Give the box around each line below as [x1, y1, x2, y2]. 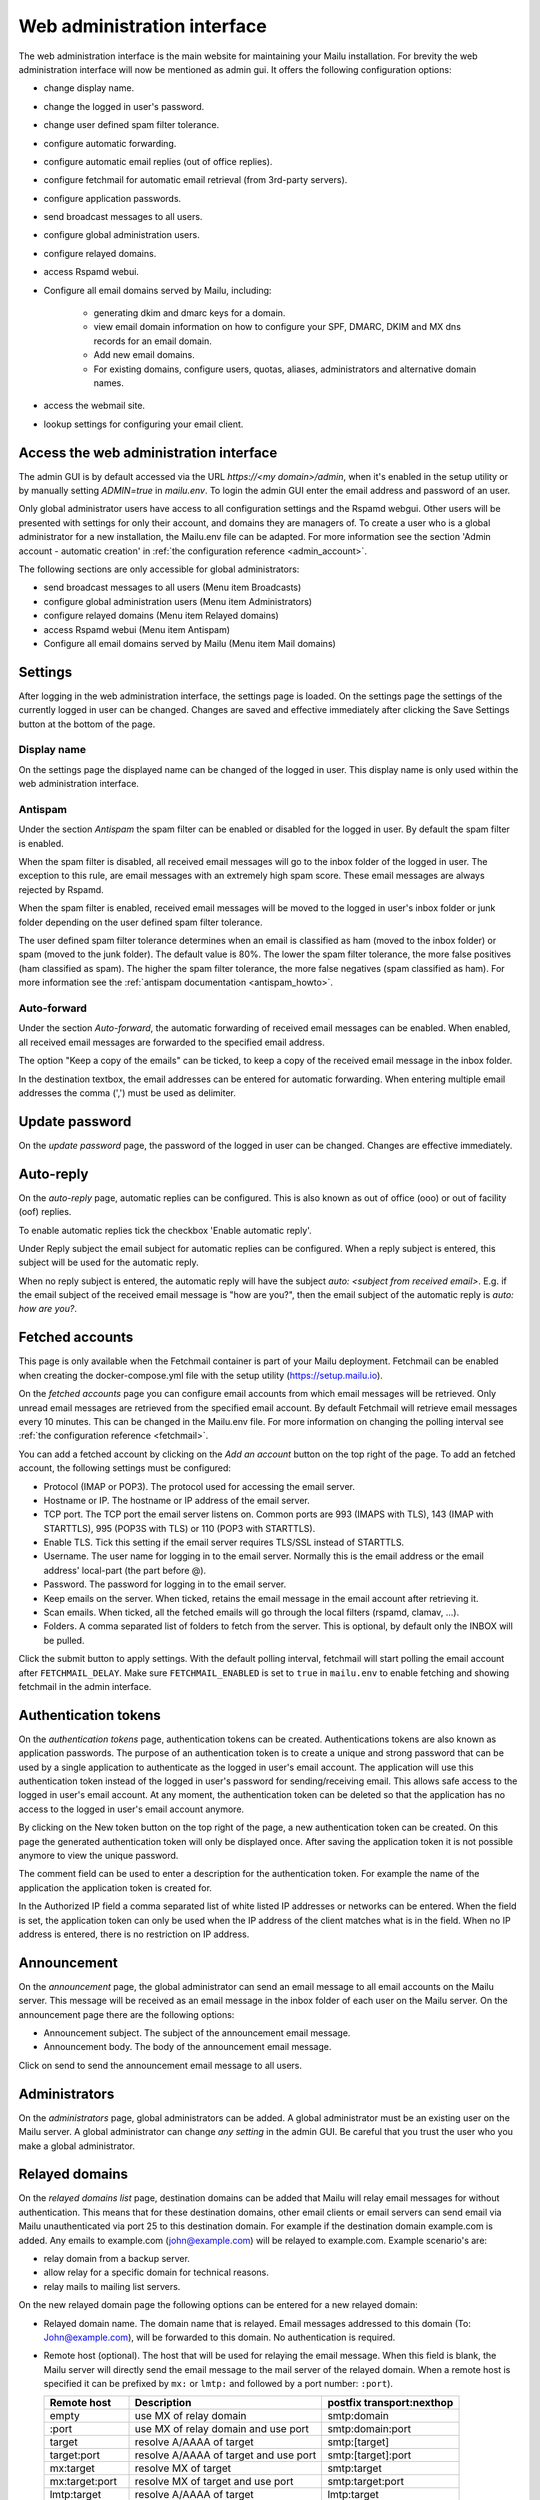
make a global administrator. [18, 2140, 135, 2152]
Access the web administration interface [18, 444, 278, 461]
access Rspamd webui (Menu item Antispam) [43, 623, 230, 635]
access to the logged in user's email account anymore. [18, 1803, 245, 1815]
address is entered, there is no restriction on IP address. [18, 1928, 250, 1940]
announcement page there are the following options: [18, 2008, 235, 2020]
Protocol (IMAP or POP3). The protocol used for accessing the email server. [43, 1480, 355, 1492]
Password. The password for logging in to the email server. [43, 1578, 287, 1590]
